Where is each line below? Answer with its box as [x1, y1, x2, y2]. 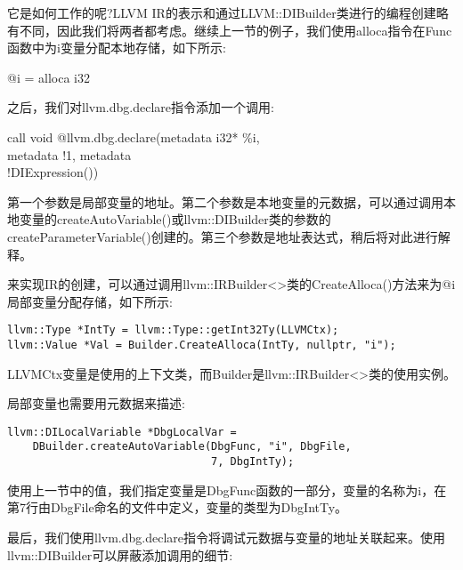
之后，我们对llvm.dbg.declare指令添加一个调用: [7, 98, 274, 116]
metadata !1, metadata [7, 145, 132, 164]
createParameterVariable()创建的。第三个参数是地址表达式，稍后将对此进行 [7, 227, 438, 245]
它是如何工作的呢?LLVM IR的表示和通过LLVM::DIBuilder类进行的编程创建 [7, 4, 436, 21]
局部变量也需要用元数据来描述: [7, 394, 185, 413]
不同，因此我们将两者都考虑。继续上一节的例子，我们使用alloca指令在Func [19, 20, 452, 39]
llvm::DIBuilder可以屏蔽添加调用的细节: [7, 545, 233, 564]
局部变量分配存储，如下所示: [7, 292, 173, 310]
